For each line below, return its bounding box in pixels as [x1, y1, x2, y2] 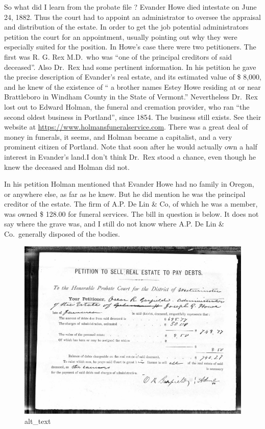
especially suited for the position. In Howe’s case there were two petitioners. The [4, 41, 256, 52]
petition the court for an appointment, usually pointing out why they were [4, 31, 237, 42]
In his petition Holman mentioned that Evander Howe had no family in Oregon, [4, 179, 254, 189]
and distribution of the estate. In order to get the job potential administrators [4, 21, 249, 32]
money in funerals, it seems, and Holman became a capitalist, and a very [4, 131, 232, 142]
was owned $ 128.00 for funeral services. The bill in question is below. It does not [4, 208, 259, 219]
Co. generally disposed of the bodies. [4, 229, 121, 239]
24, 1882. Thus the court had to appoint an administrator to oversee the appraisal [4, 11, 261, 22]
